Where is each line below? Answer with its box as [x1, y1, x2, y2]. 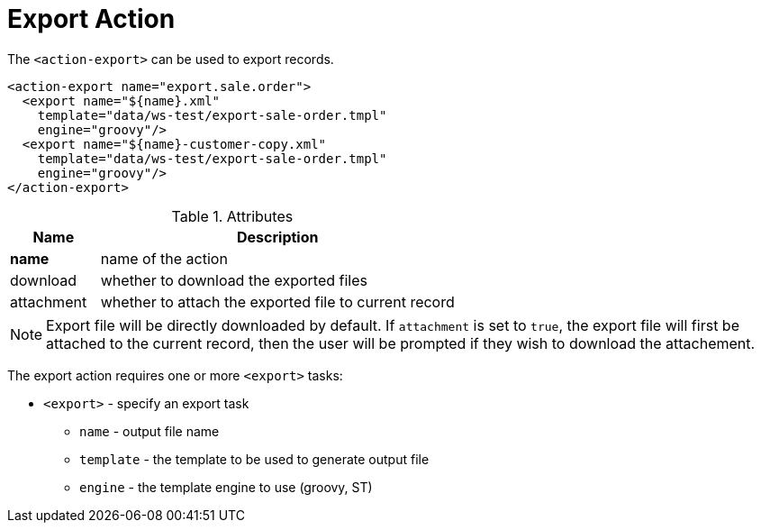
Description [237, 227, 319, 246]
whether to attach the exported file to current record [100, 292, 455, 311]
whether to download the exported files [100, 270, 367, 289]
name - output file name [79, 423, 220, 439]
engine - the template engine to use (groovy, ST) [79, 479, 373, 495]
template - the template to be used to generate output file [79, 451, 430, 467]
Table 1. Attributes [171, 206, 294, 225]
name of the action [100, 249, 228, 268]
